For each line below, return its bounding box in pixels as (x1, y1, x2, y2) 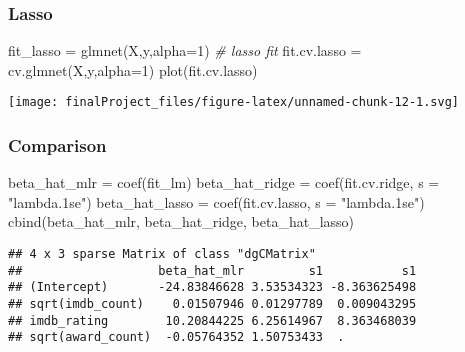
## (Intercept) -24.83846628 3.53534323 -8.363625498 (8, 280, 417, 295)
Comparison (8, 132, 107, 157)
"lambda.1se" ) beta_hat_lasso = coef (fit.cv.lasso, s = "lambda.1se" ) (8, 191, 425, 212)
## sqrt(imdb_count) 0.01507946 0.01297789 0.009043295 (8, 297, 417, 312)
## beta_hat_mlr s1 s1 (8, 263, 417, 278)
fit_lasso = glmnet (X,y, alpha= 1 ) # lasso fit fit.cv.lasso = (8, 40, 362, 61)
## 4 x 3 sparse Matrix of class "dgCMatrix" (8, 247, 316, 262)
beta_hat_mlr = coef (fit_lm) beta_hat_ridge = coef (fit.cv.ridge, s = (8, 172, 440, 193)
